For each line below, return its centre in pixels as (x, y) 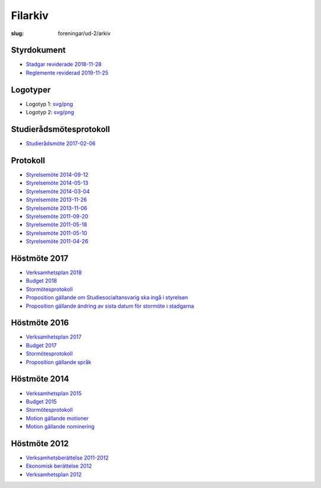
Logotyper (31, 90)
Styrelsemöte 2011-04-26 (57, 242)
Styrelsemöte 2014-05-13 (57, 183)
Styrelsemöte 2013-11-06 (56, 208)
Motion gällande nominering (60, 427)
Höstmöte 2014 (40, 379)
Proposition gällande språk (59, 362)
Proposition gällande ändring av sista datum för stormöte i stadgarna (110, 306)
